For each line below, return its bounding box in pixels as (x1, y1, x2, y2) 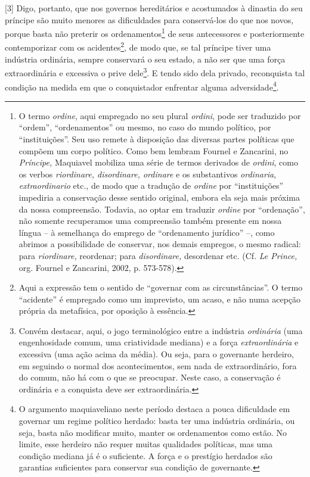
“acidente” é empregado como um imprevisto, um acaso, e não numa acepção (18, 292, 301, 305)
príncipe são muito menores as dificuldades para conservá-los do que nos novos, (5, 13, 294, 26)
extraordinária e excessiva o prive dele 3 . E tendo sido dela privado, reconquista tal (5, 65, 305, 79)
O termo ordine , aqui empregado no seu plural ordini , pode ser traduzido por (18, 109, 301, 121)
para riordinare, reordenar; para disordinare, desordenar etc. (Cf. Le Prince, (18, 249, 297, 261)
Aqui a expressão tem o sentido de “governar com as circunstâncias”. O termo (18, 281, 303, 294)
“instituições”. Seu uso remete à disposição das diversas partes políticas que (18, 132, 294, 145)
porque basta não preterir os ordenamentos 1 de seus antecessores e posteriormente (5, 26, 305, 39)
